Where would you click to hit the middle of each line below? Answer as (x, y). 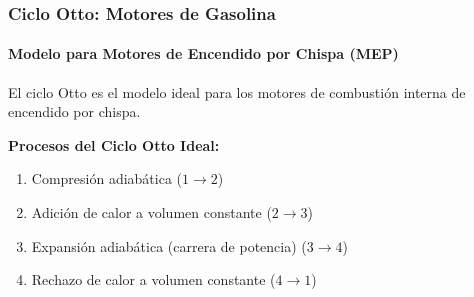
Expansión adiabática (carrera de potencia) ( (169, 245)
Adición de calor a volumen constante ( (151, 212)
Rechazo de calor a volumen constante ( (153, 279)
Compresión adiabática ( (107, 178)
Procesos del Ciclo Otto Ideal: (114, 144)
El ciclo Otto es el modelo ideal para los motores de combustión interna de (237, 91)
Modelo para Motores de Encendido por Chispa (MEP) (203, 53)
